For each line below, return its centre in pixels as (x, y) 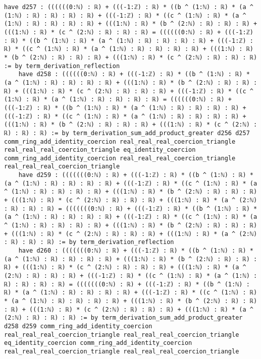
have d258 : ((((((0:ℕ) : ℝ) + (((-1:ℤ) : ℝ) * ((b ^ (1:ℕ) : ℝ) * (134, 74)
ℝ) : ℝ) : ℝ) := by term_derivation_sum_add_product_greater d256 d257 (127, 133)
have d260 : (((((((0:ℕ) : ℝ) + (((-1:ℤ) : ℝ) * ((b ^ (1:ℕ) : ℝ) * (136, 251)
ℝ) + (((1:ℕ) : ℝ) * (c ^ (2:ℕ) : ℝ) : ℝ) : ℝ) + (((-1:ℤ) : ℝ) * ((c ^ (129, 91)
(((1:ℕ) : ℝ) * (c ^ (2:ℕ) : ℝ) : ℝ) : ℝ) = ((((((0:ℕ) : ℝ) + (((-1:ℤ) (129, 32)
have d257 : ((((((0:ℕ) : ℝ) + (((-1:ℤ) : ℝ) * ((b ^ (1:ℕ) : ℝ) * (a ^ (129, 7)
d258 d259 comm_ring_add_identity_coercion (78, 326)
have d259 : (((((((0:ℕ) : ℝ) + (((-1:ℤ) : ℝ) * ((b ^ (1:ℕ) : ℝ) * (136, 175)
